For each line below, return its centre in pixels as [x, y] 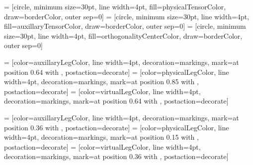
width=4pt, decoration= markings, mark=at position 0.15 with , [101, 137]
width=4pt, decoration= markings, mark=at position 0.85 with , [101, 82]
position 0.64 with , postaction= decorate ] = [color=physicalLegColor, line [117, 72]
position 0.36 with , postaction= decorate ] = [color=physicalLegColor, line [117, 127]
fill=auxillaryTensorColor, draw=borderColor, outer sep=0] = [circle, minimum [125, 26]
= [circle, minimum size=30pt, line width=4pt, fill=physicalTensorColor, [115, 6]
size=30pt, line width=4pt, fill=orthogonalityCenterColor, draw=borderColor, [123, 35]
